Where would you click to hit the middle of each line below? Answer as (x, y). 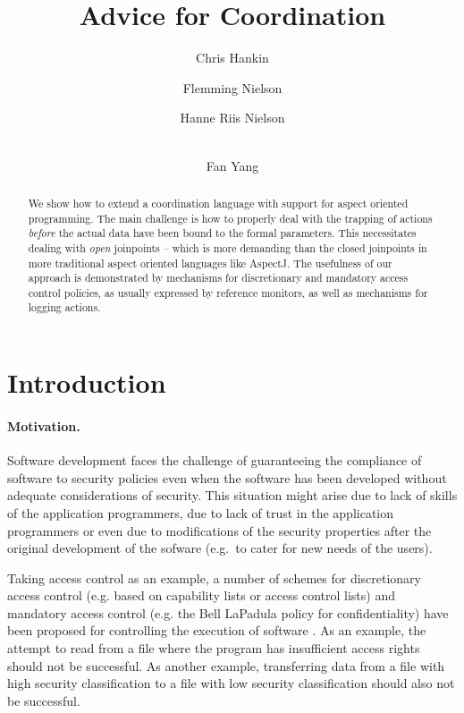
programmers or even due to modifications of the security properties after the (219, 530)
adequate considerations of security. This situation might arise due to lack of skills (232, 495)
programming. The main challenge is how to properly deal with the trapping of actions (230, 218)
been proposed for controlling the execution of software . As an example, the (217, 630)
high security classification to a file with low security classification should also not (231, 683)
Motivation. (44, 425)
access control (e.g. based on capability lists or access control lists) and (201, 595)
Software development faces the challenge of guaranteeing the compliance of (215, 460)
